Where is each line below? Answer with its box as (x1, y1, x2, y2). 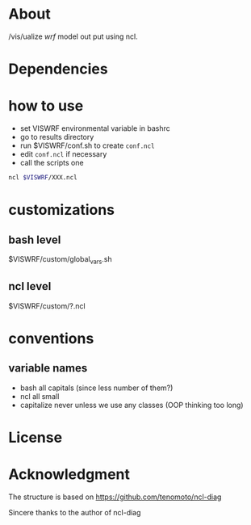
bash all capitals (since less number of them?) (19, 383, 174, 393)
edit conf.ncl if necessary (19, 149, 107, 159)
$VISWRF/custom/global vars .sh (8, 254, 112, 266)
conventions (8, 329, 94, 347)
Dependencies (8, 60, 108, 78)
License (8, 428, 63, 447)
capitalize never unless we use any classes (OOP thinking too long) (19, 400, 244, 409)
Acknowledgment (8, 465, 131, 483)
